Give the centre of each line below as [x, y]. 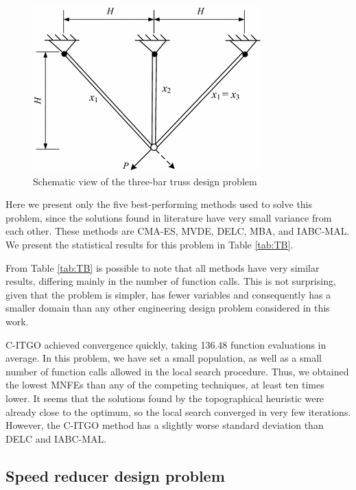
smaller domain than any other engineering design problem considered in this [168, 308]
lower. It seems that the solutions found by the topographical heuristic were [165, 398]
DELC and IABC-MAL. [56, 438]
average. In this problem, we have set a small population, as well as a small [164, 358]
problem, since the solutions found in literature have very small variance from [169, 217]
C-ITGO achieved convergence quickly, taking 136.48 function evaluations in [166, 344]
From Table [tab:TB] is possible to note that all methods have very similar [163, 267]
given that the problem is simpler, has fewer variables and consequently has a [168, 294]
